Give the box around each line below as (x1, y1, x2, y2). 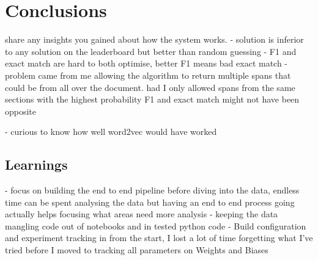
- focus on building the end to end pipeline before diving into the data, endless (5, 184, 300, 197)
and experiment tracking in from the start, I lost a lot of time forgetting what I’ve (5, 231, 313, 244)
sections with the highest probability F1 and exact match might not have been (5, 93, 300, 106)
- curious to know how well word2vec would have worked (5, 125, 217, 138)
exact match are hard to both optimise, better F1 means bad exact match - (5, 57, 288, 70)
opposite (5, 104, 37, 117)
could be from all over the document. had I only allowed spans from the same (5, 81, 295, 93)
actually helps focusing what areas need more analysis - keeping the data (5, 208, 278, 220)
